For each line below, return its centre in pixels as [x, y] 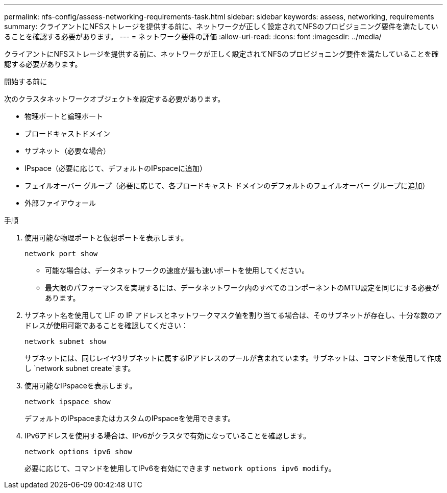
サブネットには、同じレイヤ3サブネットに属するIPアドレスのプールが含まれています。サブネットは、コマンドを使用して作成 [233, 358]
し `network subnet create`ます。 [80, 368]
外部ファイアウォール [60, 203]
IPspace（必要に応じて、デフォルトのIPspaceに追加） [116, 168]
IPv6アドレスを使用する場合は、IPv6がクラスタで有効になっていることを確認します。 [168, 436]
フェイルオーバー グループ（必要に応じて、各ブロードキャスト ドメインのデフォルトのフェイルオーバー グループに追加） [227, 186]
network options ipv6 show [78, 452]
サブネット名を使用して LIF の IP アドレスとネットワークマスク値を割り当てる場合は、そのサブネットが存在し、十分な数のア [233, 315]
